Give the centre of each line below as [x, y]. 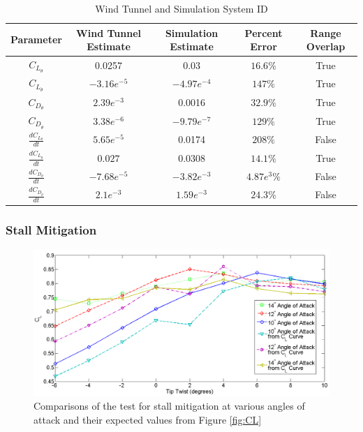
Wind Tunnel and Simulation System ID [181, 8]
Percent [264, 32]
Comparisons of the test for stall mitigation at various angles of [169, 406]
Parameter [36, 39]
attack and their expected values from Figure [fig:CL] [148, 419]
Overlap [326, 46]
